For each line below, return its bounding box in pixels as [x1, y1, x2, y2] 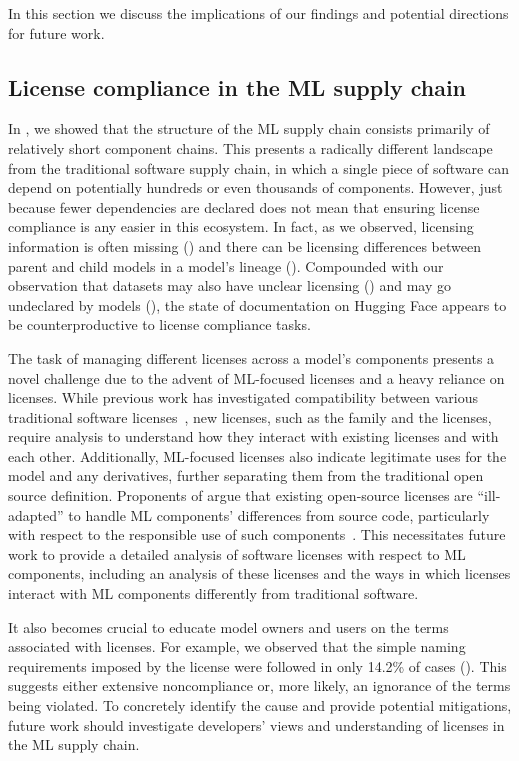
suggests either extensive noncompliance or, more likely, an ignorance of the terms [8, 675, 511, 696]
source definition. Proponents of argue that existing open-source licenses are [8, 485, 473, 506]
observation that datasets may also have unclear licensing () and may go [8, 275, 451, 296]
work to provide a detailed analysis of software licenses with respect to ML [8, 543, 466, 564]
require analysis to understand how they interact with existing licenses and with [8, 426, 499, 447]
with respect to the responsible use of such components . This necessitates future [8, 524, 506, 545]
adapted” [8, 504, 64, 525]
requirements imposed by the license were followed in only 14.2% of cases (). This [8, 655, 507, 676]
